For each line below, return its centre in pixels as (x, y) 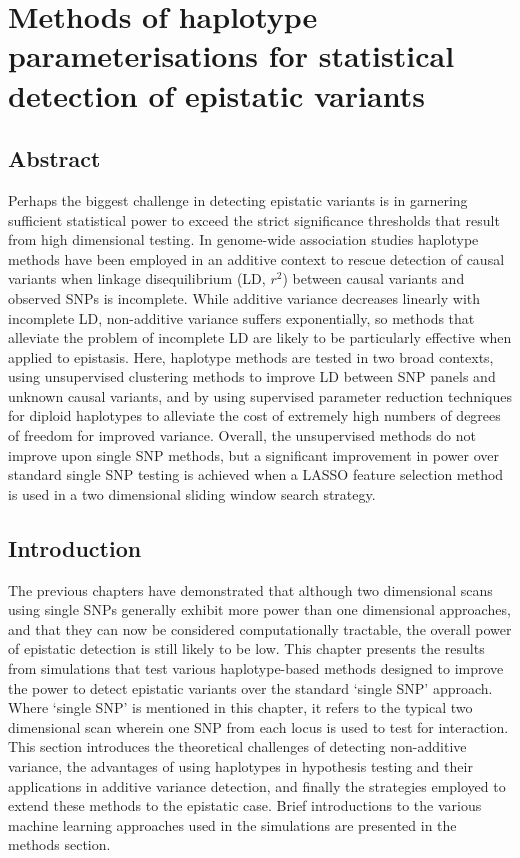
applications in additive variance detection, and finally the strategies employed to (257, 785)
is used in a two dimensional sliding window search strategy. (192, 493)
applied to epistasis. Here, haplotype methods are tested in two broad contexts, (251, 356)
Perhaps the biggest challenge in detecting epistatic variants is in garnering (238, 199)
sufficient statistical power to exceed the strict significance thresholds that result (254, 219)
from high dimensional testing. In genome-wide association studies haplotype (243, 239)
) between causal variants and (373, 278)
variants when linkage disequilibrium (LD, (137, 278)
